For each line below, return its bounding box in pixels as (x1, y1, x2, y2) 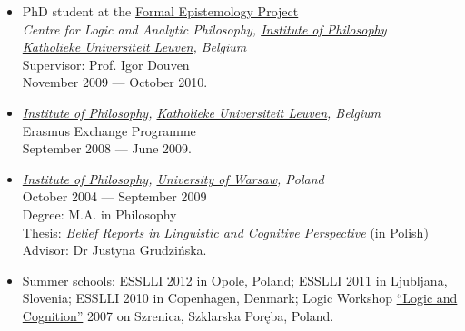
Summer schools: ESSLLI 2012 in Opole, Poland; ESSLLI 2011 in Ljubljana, (22, 270, 448, 289)
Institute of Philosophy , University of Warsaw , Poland (22, 169, 324, 188)
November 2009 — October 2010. (22, 73, 208, 92)
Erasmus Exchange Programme (22, 121, 196, 140)
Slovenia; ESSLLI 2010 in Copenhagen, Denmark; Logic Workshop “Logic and (22, 288, 458, 307)
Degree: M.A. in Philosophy (22, 204, 177, 223)
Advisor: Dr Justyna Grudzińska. (22, 240, 207, 259)
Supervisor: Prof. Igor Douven (22, 54, 190, 73)
